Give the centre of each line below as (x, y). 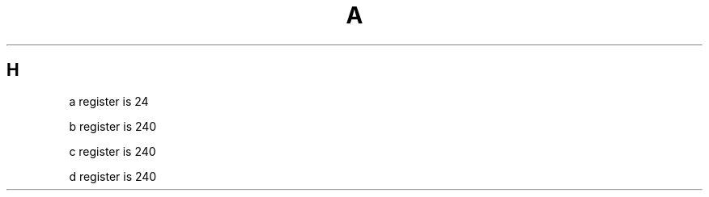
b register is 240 (113, 126)
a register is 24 (109, 101)
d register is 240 (113, 176)
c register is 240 (113, 151)
